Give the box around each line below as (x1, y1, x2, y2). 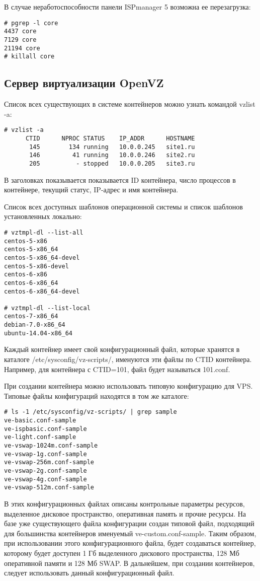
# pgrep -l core (4, 19, 58, 27)
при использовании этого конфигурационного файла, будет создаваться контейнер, (4, 538, 256, 548)
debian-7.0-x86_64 (4, 321, 65, 329)
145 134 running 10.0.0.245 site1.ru (29, 143, 195, 151)
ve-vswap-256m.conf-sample (4, 459, 94, 466)
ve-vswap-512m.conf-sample (4, 484, 94, 491)
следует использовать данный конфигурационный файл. (4, 567, 175, 578)
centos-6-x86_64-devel (4, 287, 80, 295)
